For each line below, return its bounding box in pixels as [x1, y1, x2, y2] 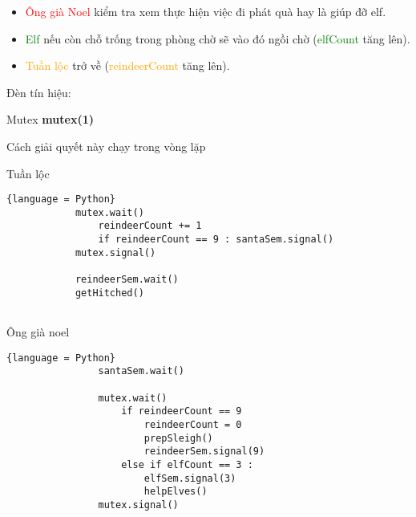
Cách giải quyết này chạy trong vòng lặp [6, 137, 206, 154]
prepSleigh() [143, 432, 213, 444]
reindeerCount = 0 [143, 418, 242, 430]
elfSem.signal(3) [143, 472, 236, 484]
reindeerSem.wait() [75, 274, 179, 286]
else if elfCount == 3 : [121, 458, 253, 470]
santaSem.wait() [98, 365, 184, 377]
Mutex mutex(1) [6, 111, 94, 128]
